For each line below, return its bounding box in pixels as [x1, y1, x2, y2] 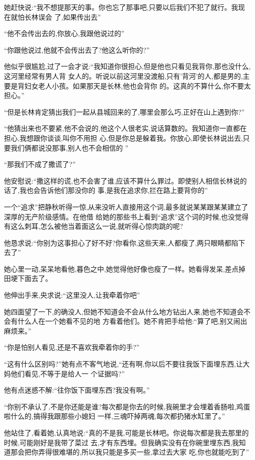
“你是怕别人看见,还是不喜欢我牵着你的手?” [4, 342, 140, 352]
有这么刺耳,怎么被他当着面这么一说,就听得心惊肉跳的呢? [4, 221, 183, 231]
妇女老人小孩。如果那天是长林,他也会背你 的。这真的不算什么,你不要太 [24, 80, 251, 91]
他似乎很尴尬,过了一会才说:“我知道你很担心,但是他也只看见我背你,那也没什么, [4, 61, 251, 71]
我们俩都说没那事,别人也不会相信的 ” [10, 142, 129, 153]
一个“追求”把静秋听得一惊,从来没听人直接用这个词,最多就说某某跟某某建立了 [4, 201, 248, 212]
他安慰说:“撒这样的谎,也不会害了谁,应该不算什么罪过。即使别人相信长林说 [4, 175, 240, 185]
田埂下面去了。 [4, 273, 52, 283]
